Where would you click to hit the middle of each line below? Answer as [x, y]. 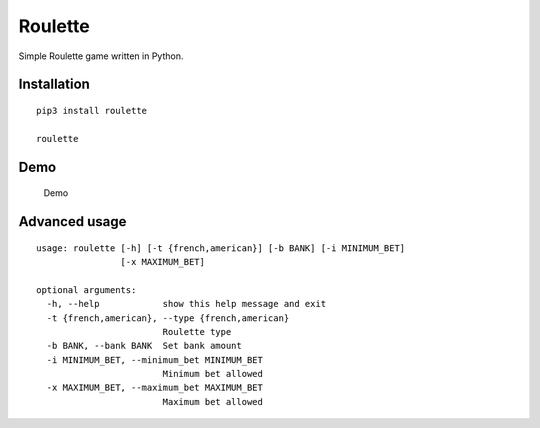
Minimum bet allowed [213, 374]
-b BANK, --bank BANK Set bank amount [144, 346]
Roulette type [197, 331]
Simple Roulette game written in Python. [101, 56]
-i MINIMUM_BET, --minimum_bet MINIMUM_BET [155, 359]
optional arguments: [86, 289]
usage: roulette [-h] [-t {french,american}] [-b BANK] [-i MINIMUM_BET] [221, 248]
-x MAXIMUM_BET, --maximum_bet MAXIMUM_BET [155, 388]
